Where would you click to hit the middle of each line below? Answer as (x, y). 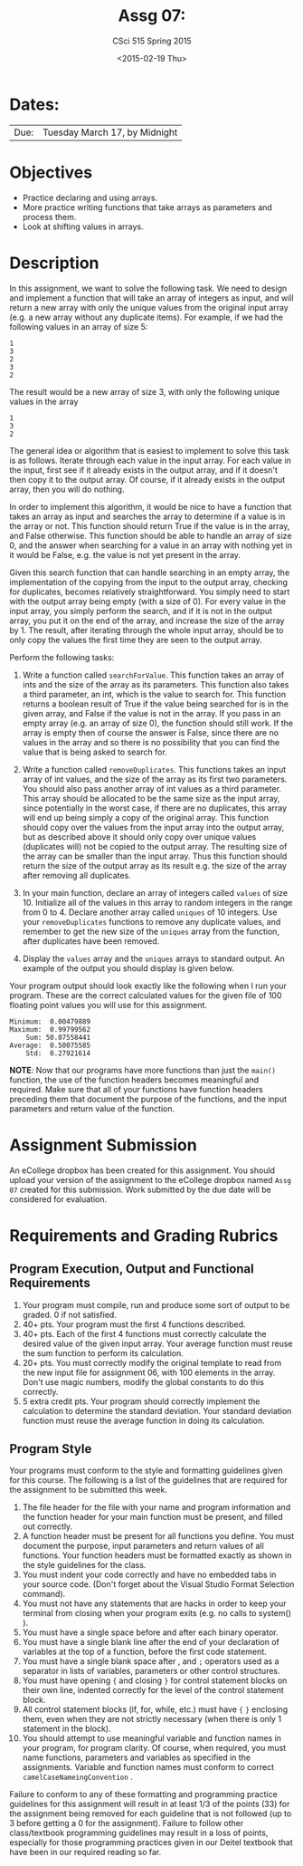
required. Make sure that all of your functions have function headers (137, 1089)
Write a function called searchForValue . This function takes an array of (153, 675)
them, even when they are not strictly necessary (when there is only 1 (152, 1719)
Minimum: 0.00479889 (50, 1021)
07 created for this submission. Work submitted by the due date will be (140, 1189)
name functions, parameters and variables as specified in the (137, 1757)
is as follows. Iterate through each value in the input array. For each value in (151, 460)
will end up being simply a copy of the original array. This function (146, 817)
